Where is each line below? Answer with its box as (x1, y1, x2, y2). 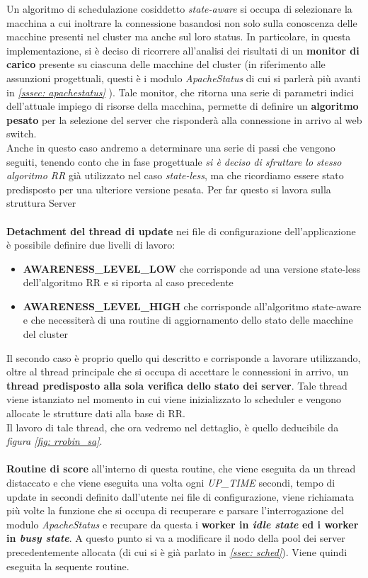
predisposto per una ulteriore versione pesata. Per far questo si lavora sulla (6, 181, 331, 196)
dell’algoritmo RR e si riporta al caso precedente (23, 275, 234, 290)
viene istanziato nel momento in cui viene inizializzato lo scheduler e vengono (6, 392, 342, 407)
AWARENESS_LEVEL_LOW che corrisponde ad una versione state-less (23, 261, 361, 276)
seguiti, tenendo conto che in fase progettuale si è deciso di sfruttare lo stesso (6, 154, 342, 169)
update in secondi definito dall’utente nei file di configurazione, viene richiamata (6, 489, 354, 504)
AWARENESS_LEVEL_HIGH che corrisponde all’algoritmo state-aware (23, 298, 362, 313)
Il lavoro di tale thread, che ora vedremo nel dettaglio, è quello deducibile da (6, 419, 339, 434)
